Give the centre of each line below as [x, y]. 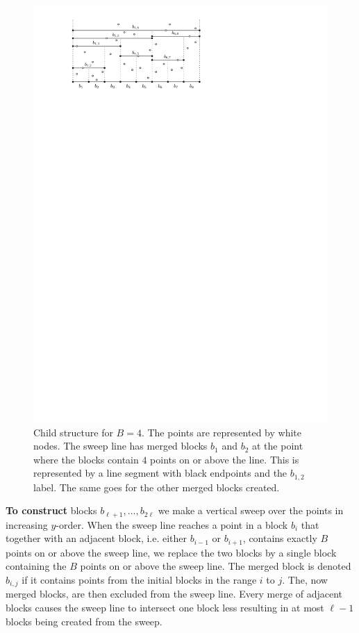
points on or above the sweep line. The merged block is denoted [216, 566]
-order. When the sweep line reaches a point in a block [172, 524]
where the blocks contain [86, 459]
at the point [278, 446]
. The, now [305, 580]
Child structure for [73, 432]
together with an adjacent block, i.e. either [97, 538]
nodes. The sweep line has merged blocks [120, 446]
